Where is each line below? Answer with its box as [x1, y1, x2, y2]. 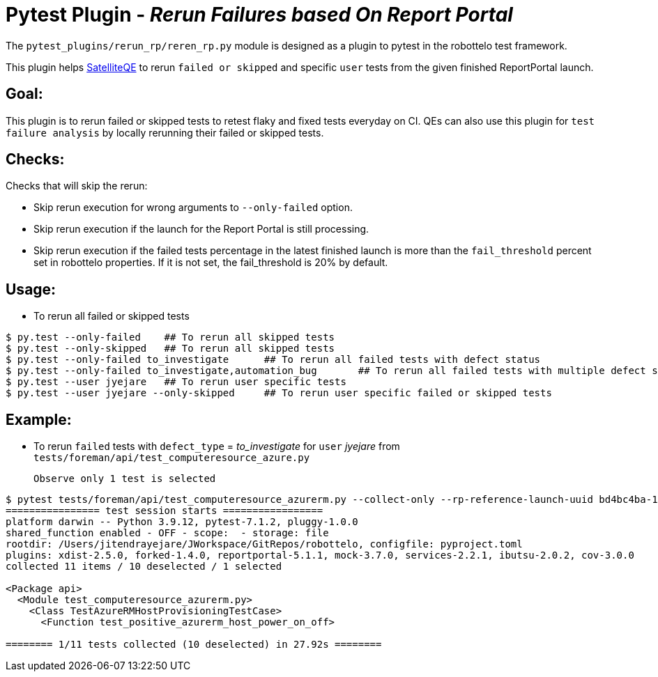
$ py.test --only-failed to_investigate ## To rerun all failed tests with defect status [6, 354, 541, 366]
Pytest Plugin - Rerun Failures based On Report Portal [6, 3, 513, 26]
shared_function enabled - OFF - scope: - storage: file [6, 527, 329, 539]
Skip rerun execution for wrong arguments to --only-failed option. [33, 201, 353, 214]
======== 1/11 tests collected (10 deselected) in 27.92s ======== [6, 639, 382, 651]
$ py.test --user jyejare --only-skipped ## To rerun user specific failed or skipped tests [6, 387, 552, 399]
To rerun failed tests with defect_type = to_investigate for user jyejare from [33, 440, 400, 453]
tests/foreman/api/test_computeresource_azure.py [33, 452, 310, 464]
